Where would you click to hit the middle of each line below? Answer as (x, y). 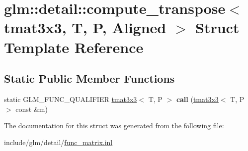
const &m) (32, 109)
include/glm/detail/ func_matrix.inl (58, 142)
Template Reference (74, 47)
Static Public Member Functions (89, 78)
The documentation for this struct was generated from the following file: (114, 126)
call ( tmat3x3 (197, 99)
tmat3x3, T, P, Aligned (85, 27)
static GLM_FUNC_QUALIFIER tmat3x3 (71, 99)
